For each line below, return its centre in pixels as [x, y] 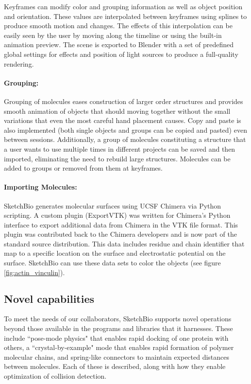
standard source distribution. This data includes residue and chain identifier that [124, 243]
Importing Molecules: [41, 187]
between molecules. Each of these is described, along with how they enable [115, 366]
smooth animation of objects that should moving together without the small [117, 111]
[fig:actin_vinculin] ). [34, 272]
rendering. [19, 63]
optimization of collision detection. [55, 376]
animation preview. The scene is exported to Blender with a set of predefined [119, 44]
